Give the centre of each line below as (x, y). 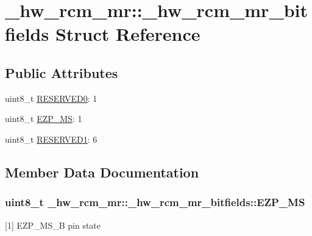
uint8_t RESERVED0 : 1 (51, 98)
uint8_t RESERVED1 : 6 (51, 139)
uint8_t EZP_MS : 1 (44, 119)
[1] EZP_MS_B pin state (53, 225)
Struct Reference (128, 34)
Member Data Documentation (102, 172)
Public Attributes (62, 72)
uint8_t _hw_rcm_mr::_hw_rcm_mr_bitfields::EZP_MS (155, 202)
